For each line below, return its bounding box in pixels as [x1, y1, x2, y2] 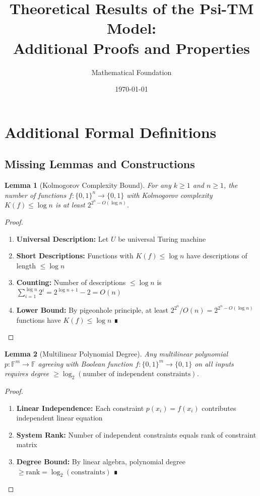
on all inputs [194, 358, 234, 369]
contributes [202, 402, 236, 413]
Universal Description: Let [16, 233, 109, 244]
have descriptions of [186, 250, 247, 261]
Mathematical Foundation [91, 66, 172, 77]
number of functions [5, 189, 67, 200]
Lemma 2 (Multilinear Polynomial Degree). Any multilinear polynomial [5, 348, 228, 359]
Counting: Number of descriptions [16, 277, 126, 288]
